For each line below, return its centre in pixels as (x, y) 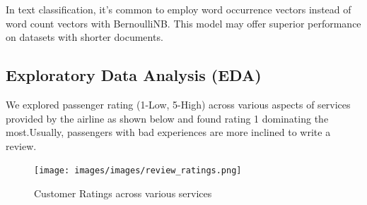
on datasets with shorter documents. (85, 37)
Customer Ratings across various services (123, 193)
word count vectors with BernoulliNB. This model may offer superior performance (183, 23)
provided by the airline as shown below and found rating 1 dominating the (167, 118)
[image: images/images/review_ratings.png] (138, 171)
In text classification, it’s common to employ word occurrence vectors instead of (179, 9)
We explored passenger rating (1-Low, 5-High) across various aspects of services (178, 104)
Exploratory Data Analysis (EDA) (134, 75)
